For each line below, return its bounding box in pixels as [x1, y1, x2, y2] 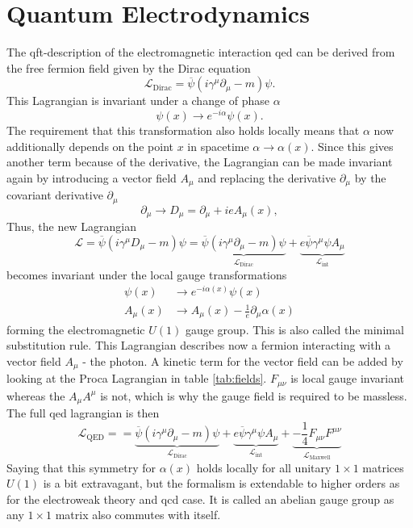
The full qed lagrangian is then [6, 404, 160, 421]
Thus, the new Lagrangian [6, 218, 136, 235]
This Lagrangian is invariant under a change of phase [6, 92, 270, 109]
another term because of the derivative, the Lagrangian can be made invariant [6, 153, 393, 170]
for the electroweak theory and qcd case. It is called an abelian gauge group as [6, 490, 394, 507]
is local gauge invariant [290, 370, 405, 387]
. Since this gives [311, 137, 394, 154]
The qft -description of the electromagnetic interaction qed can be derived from [6, 44, 395, 61]
